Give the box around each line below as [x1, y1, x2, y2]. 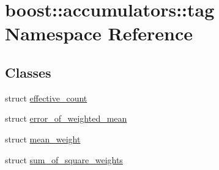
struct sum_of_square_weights [5, 153, 123, 166]
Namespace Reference [5, 21, 193, 46]
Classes [5, 62, 51, 81]
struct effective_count [5, 91, 87, 104]
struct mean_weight [5, 132, 81, 145]
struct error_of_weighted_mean [5, 112, 127, 125]
